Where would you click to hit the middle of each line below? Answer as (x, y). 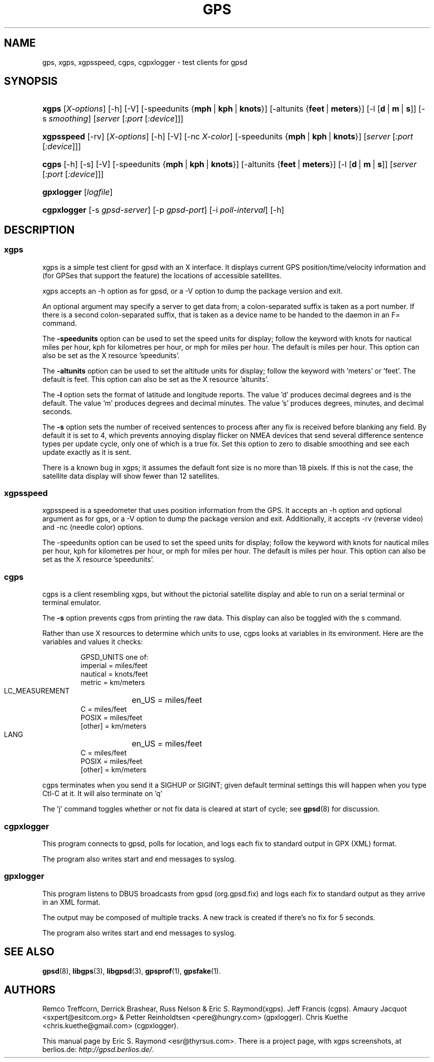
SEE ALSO (29, 952)
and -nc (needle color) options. (93, 527)
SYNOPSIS (31, 81)
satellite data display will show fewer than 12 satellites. (131, 476)
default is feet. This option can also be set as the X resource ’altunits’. (156, 379)
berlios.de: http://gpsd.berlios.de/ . (98, 1050)
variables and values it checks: (93, 642)
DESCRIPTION (39, 230)
